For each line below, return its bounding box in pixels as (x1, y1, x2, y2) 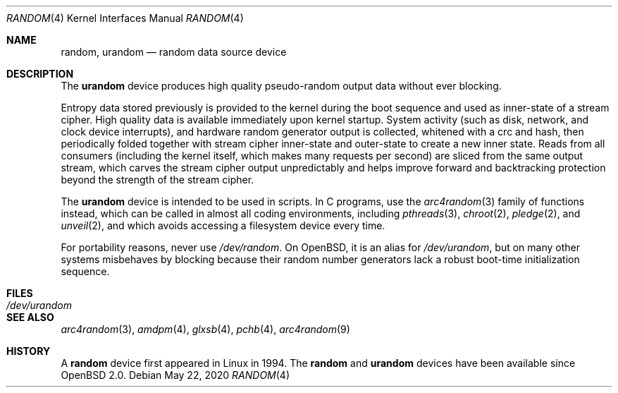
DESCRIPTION (6, 68, 74, 80)
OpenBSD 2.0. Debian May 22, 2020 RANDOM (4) (61, 369, 290, 381)
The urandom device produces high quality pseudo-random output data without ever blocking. (61, 80, 502, 92)
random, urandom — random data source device (61, 46, 287, 58)
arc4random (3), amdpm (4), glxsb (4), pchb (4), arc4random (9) (61, 323, 350, 335)
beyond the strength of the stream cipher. (61, 174, 254, 186)
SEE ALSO (6, 311, 54, 323)
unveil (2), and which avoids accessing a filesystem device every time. (61, 219, 385, 231)
